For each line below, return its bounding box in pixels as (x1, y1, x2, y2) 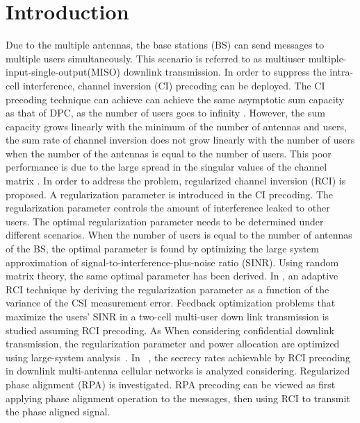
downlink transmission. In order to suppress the (123, 64, 327, 79)
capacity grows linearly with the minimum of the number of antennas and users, (6, 119, 347, 133)
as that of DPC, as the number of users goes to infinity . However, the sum (6, 105, 325, 120)
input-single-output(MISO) (6, 64, 121, 79)
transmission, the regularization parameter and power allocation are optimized (6, 336, 340, 351)
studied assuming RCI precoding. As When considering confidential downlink (6, 322, 334, 337)
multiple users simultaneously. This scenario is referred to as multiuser (6, 51, 306, 65)
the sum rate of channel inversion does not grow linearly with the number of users (6, 132, 355, 147)
